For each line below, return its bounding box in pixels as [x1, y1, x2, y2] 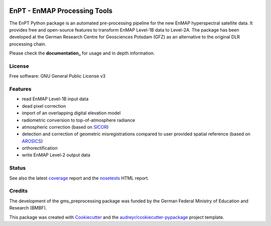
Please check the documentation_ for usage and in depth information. [9, 50, 155, 56]
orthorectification [22, 145, 58, 151]
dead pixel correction [22, 103, 66, 109]
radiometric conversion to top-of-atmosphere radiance [22, 117, 135, 123]
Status [9, 164, 26, 171]
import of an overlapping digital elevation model [22, 110, 121, 116]
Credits [9, 187, 28, 194]
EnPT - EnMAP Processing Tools [9, 7, 113, 15]
